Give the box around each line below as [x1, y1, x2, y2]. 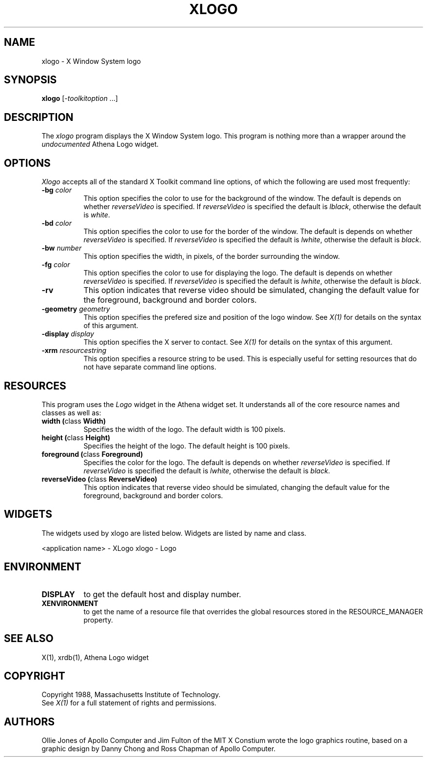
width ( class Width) [41, 416, 106, 425]
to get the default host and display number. [83, 589, 241, 599]
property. [83, 615, 113, 624]
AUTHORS [4, 715, 55, 728]
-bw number [41, 244, 82, 253]
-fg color [41, 260, 70, 269]
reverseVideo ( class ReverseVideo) [41, 474, 157, 483]
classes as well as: [41, 408, 101, 417]
